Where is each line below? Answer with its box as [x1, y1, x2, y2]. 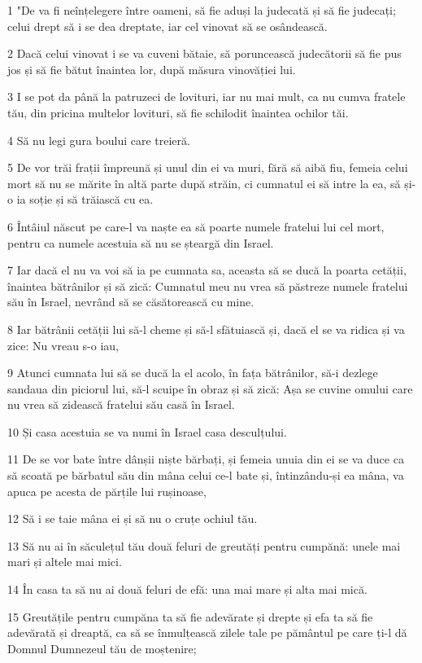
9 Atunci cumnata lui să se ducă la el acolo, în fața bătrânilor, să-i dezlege [7, 364, 378, 381]
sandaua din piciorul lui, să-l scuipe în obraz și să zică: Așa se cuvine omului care [7, 380, 413, 397]
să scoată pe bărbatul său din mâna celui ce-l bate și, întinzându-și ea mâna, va [7, 467, 404, 484]
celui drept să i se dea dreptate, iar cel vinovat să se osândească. [7, 17, 328, 34]
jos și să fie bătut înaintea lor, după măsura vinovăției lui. [7, 60, 296, 77]
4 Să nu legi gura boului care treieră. [7, 131, 190, 148]
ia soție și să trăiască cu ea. [16, 191, 154, 208]
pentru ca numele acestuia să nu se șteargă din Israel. [7, 234, 274, 251]
